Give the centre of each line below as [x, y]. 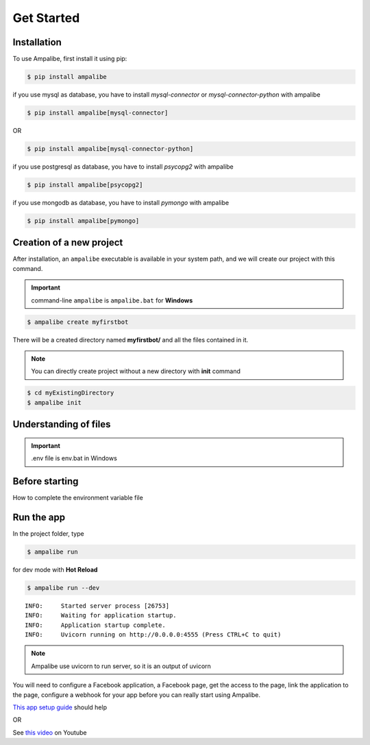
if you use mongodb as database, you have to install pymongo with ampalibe [121, 202]
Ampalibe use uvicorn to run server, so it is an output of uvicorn [121, 666]
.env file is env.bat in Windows [74, 458]
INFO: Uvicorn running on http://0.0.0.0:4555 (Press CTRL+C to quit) [153, 635]
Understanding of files [62, 424]
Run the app [39, 517]
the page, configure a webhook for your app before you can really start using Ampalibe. [136, 695]
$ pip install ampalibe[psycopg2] [85, 185]
